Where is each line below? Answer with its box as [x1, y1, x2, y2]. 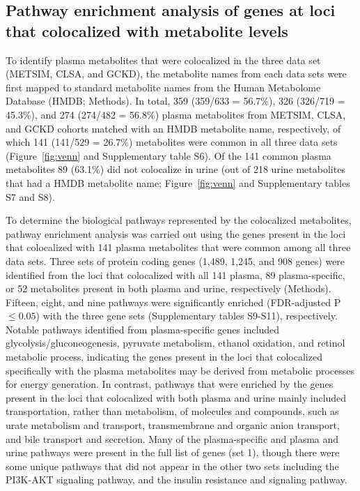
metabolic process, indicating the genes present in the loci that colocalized [6, 349, 322, 364]
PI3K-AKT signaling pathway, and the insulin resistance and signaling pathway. [6, 472, 347, 487]
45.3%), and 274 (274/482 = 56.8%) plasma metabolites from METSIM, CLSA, [6, 107, 346, 121]
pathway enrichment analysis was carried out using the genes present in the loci [6, 226, 346, 241]
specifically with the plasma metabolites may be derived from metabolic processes [6, 363, 355, 377]
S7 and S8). [6, 189, 55, 204]
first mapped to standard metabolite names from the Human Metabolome [6, 80, 321, 94]
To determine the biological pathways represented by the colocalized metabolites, [6, 213, 352, 227]
